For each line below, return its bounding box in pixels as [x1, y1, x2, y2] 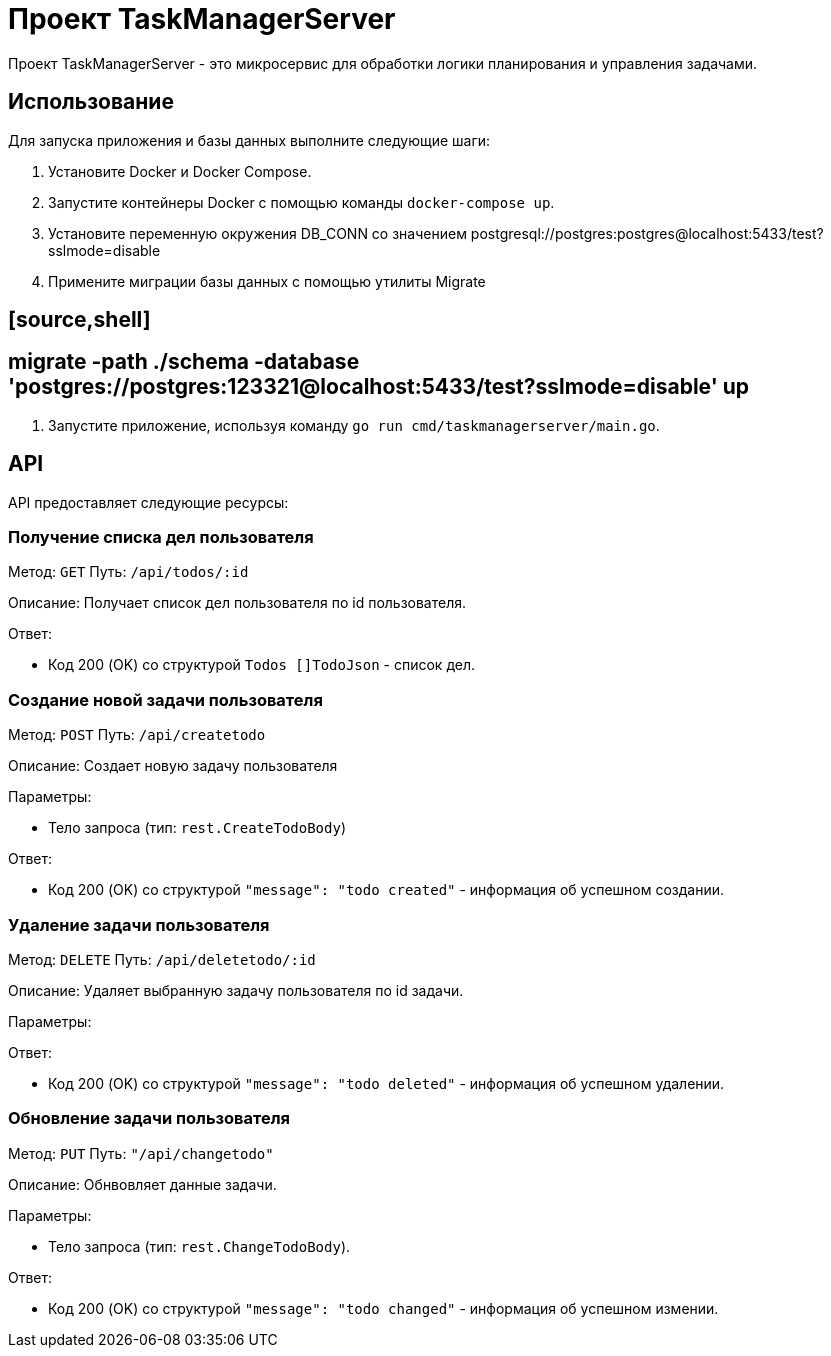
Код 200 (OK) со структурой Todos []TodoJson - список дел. [48, 656, 476, 674]
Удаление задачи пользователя [8, 914, 270, 935]
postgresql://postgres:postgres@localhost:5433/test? [470, 224, 824, 242]
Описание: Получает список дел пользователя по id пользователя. [8, 594, 467, 612]
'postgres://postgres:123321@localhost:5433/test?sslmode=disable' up [8, 374, 750, 400]
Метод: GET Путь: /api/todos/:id [8, 563, 249, 581]
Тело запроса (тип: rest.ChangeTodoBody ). [48, 1237, 351, 1255]
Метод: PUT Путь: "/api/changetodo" [8, 1144, 274, 1162]
